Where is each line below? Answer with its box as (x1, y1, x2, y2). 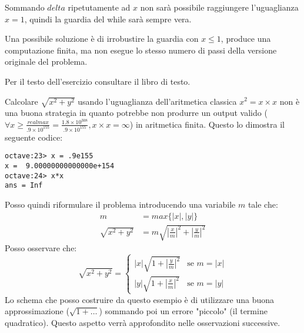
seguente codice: (5, 131, 63, 143)
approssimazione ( (5, 305, 69, 317)
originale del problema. (5, 55, 88, 68)
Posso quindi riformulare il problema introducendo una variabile (5, 198, 236, 211)
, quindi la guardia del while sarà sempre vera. (24, 12, 192, 25)
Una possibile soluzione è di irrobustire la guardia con (5, 32, 199, 45)
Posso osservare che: (5, 242, 77, 254)
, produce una (221, 32, 271, 45)
